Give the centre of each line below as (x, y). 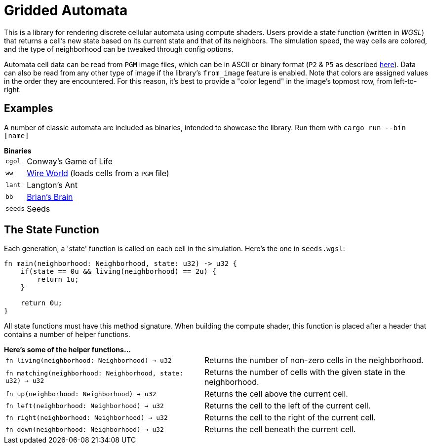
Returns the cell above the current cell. (276, 394)
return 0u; (41, 303)
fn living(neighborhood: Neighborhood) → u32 (89, 360)
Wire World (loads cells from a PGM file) (98, 173)
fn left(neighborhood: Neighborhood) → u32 (85, 406)
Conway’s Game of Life (70, 161)
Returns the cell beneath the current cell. (280, 429)
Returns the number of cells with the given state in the (305, 372)
